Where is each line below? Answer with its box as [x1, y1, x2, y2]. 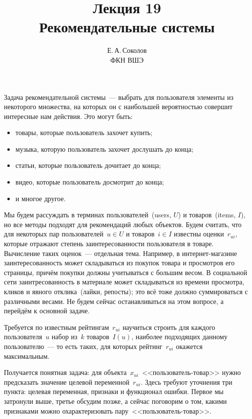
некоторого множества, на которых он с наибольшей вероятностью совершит [4, 101, 233, 112]
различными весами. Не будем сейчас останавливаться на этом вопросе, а [4, 296, 224, 306]
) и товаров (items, [178, 209, 236, 220]
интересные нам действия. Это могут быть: [4, 111, 133, 121]
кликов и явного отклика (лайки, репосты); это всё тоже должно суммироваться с [4, 286, 248, 296]
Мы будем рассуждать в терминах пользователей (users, [4, 209, 171, 220]
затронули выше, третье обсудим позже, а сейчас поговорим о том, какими [4, 396, 227, 406]
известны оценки [174, 229, 224, 239]
